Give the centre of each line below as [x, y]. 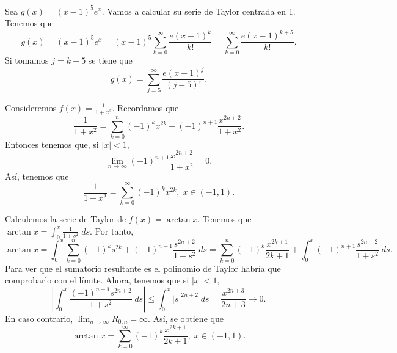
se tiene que [110, 60]
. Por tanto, [112, 231]
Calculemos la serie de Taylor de [66, 219]
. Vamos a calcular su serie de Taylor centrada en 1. [198, 11]
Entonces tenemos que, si [52, 144]
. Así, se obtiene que [186, 318]
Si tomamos [27, 60]
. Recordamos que [145, 107]
